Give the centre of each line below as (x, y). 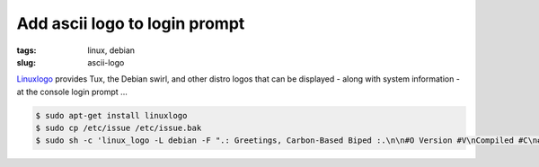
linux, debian (111, 50)
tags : (27, 50)
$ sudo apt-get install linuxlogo (111, 115)
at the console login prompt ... (72, 92)
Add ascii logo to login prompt (131, 23)
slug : (26, 62)
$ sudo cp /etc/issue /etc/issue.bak (119, 128)
